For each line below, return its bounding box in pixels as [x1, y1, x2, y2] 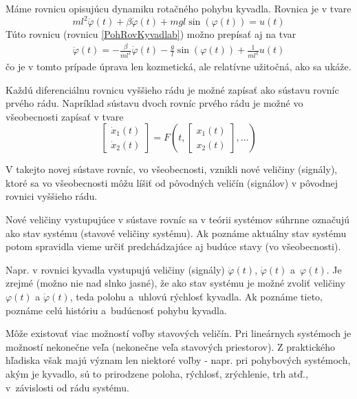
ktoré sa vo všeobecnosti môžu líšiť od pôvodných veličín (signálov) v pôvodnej [6, 175, 338, 190]
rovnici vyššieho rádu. [6, 189, 98, 203]
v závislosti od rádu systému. [6, 380, 130, 394]
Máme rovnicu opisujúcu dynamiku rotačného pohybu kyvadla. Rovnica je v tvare [6, 1, 351, 15]
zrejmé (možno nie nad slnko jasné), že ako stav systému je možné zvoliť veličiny [6, 276, 345, 290]
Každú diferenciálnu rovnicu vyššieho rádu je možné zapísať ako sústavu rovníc [6, 82, 339, 96]
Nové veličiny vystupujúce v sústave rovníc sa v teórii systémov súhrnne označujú [6, 212, 349, 227]
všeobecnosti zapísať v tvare [6, 109, 124, 123]
